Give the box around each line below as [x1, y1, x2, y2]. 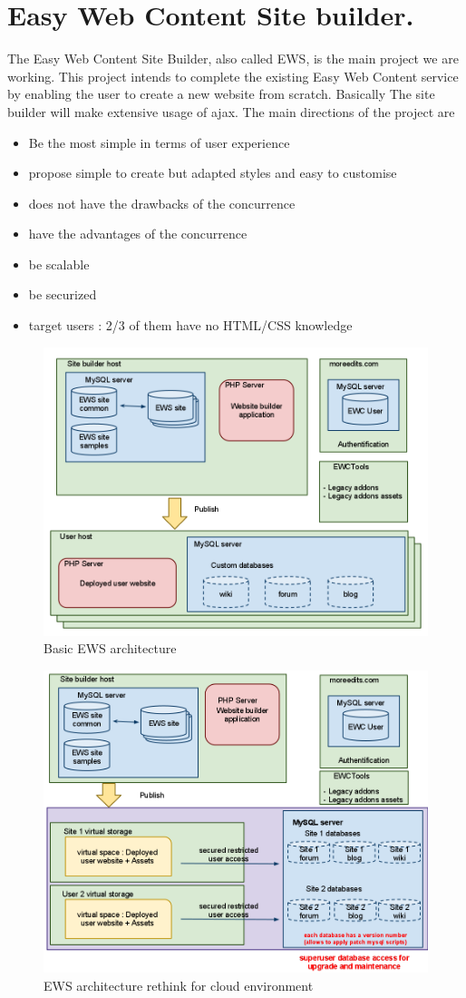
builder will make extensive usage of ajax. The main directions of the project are [7, 102, 455, 121]
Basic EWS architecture [44, 639, 177, 658]
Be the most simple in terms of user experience [28, 132, 290, 152]
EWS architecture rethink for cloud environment [44, 975, 314, 994]
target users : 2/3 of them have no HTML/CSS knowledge [28, 316, 353, 335]
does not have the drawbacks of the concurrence [28, 193, 296, 212]
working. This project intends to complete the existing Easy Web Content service [7, 66, 459, 85]
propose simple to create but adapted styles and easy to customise [28, 163, 397, 182]
